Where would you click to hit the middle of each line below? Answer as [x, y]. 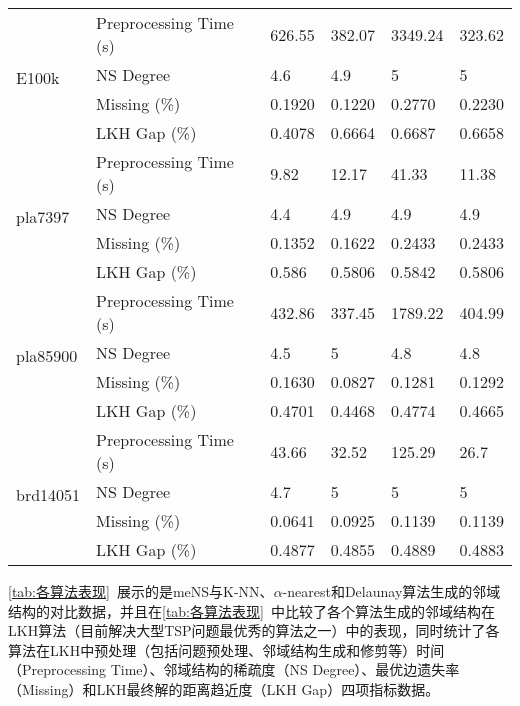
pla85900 [47, 355]
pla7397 [43, 216]
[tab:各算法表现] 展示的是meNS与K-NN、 [141, 591]
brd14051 [48, 494]
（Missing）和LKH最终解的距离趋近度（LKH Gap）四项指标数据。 [224, 688]
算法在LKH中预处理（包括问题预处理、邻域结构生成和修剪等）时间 [226, 649]
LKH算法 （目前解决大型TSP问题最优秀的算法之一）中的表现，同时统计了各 [254, 630]
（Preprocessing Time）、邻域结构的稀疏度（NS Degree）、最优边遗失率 [234, 669]
